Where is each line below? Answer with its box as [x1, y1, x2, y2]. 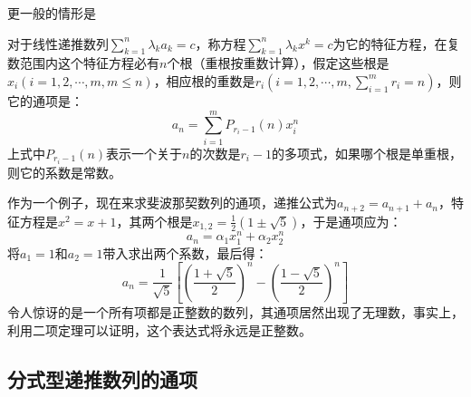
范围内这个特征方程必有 [19, 53, 159, 73]
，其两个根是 [116, 211, 193, 230]
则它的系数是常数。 [7, 162, 121, 181]
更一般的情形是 [7, 4, 96, 22]
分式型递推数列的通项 [7, 364, 197, 392]
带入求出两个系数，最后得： [102, 243, 268, 262]
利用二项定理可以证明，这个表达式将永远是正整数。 [7, 320, 312, 339]
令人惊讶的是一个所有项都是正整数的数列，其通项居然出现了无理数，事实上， [7, 303, 464, 322]
